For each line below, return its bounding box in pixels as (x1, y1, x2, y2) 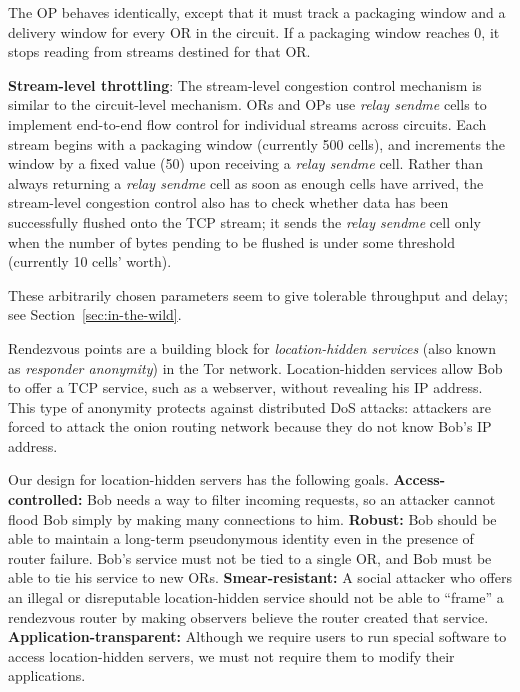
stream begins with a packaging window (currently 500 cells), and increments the (8, 133, 506, 154)
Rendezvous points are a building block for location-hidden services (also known (8, 337, 496, 358)
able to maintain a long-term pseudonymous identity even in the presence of (8, 528, 474, 549)
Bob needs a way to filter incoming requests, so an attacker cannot (87, 489, 496, 510)
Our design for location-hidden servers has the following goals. (8, 469, 389, 490)
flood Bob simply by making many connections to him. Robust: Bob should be (8, 508, 497, 529)
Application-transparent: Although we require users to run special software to (8, 626, 507, 647)
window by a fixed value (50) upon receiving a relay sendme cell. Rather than (8, 153, 484, 174)
